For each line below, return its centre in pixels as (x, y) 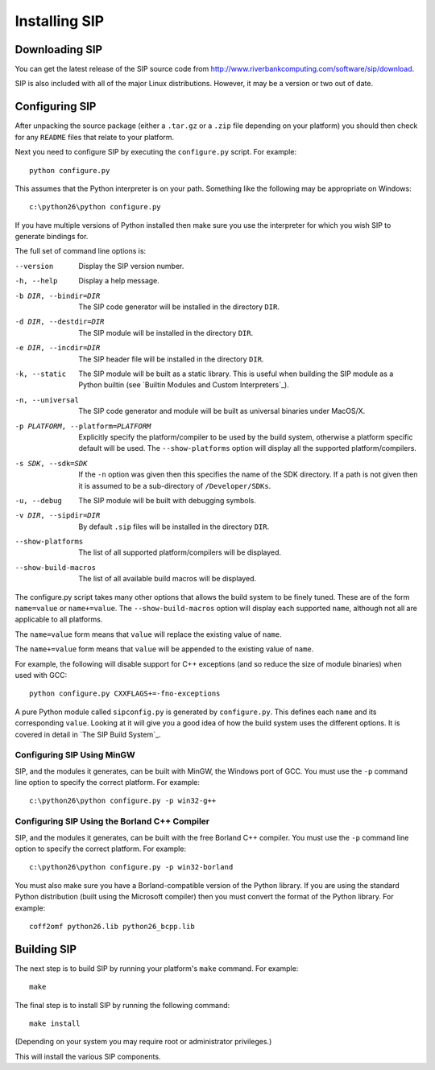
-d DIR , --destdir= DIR (60, 322)
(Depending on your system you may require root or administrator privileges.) (143, 1042)
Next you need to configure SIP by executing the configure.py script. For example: (156, 152)
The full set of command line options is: (81, 251)
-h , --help (36, 281)
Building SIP (46, 949)
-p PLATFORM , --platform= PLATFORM (83, 426)
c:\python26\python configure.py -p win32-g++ (123, 801)
